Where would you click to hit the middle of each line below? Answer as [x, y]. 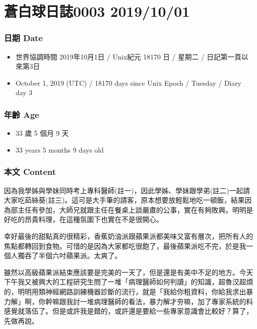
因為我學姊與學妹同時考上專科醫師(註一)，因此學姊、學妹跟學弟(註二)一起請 [127, 190]
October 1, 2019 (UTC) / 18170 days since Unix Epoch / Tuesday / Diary [128, 82]
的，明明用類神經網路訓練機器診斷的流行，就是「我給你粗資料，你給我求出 [125, 291]
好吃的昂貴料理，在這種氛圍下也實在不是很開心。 [84, 219]
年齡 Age [22, 114]
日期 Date [23, 38]
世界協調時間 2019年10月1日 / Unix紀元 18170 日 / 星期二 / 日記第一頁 [128, 56]
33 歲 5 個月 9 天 [42, 133]
